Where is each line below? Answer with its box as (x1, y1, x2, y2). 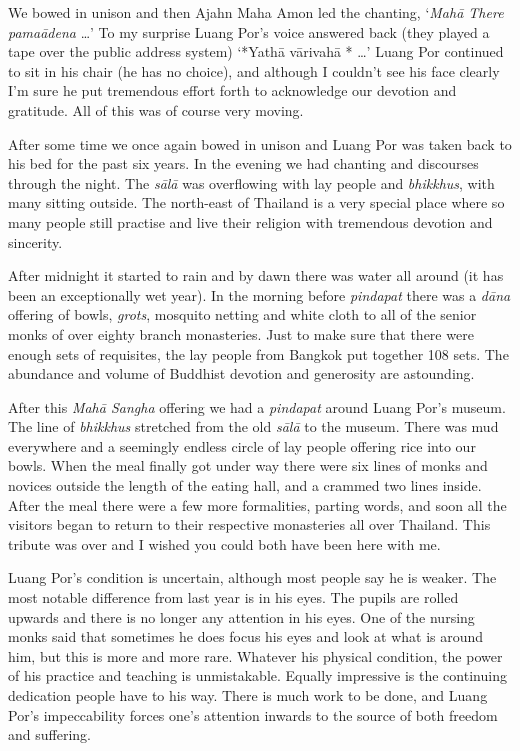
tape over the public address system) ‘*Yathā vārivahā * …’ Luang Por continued (8, 41, 504, 62)
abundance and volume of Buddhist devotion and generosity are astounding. (8, 363, 475, 384)
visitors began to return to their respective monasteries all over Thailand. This (8, 514, 491, 535)
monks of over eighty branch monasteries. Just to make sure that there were (8, 323, 474, 344)
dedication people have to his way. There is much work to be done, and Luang (8, 685, 488, 705)
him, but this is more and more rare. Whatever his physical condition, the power (8, 645, 503, 666)
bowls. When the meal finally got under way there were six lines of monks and (8, 455, 488, 476)
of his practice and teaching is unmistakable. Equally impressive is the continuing (8, 665, 507, 686)
